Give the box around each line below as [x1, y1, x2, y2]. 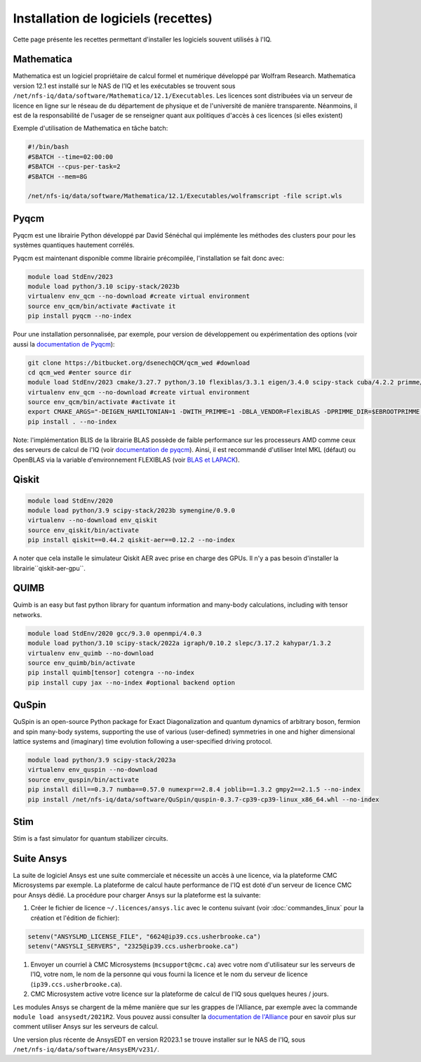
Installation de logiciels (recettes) [13, 11, 213, 26]
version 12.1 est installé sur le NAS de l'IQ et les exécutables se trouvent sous [13, 82, 236, 90]
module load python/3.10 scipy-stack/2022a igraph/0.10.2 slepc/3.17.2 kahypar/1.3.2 [27, 640, 331, 647]
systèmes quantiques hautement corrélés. [13, 241, 135, 250]
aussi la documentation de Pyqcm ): [13, 339, 115, 348]
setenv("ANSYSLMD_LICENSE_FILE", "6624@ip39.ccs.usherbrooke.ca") [27, 932, 261, 940]
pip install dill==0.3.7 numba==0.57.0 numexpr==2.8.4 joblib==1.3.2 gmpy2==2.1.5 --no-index [27, 786, 361, 794]
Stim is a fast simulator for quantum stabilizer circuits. [13, 834, 168, 843]
